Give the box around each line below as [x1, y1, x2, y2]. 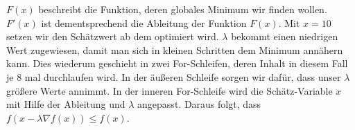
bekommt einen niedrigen [231, 29, 338, 44]
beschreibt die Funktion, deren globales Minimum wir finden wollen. [38, 2, 327, 16]
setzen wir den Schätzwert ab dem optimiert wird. [6, 29, 219, 44]
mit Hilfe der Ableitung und [6, 97, 125, 111]
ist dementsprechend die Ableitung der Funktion [41, 15, 247, 30]
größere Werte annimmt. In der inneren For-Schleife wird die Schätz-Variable [6, 83, 333, 98]
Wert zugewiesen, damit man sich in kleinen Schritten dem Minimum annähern [6, 42, 343, 57]
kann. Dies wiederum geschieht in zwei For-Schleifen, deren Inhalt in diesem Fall [6, 56, 348, 71]
